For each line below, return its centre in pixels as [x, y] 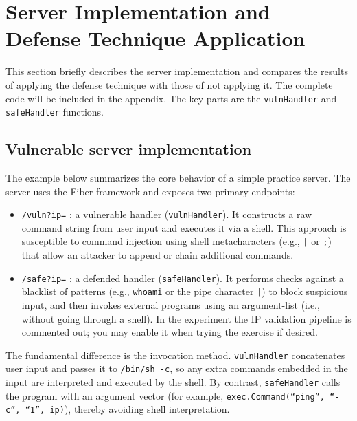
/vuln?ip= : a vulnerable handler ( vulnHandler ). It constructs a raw [167, 214]
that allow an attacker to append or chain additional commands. [158, 255]
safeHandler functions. [55, 112]
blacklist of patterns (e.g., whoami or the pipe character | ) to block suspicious [185, 291]
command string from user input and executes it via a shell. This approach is [184, 227]
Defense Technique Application [156, 38]
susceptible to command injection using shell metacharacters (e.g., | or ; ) [176, 241]
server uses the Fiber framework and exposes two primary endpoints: [150, 191]
